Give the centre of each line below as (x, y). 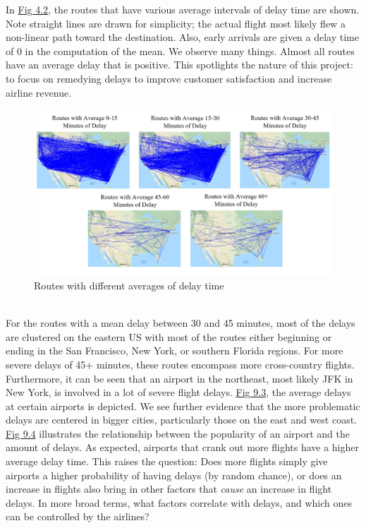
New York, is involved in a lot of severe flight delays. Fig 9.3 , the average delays (178, 392)
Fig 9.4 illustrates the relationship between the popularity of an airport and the (178, 433)
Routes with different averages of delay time (129, 285)
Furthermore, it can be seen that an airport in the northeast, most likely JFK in (179, 378)
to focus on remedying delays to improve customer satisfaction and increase (169, 78)
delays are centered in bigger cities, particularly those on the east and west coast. (181, 420)
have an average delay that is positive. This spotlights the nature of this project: (179, 65)
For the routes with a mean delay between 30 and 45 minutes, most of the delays (181, 323)
